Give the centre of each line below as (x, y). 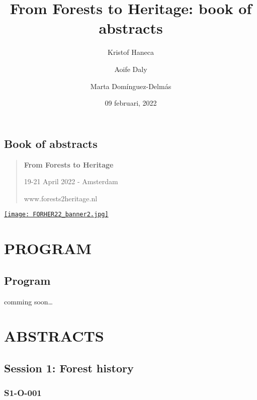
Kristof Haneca (131, 52)
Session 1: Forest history (69, 368)
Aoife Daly (131, 69)
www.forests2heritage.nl (61, 198)
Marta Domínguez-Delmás (131, 86)
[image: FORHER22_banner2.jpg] (56, 215)
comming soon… (28, 301)
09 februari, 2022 (131, 103)
